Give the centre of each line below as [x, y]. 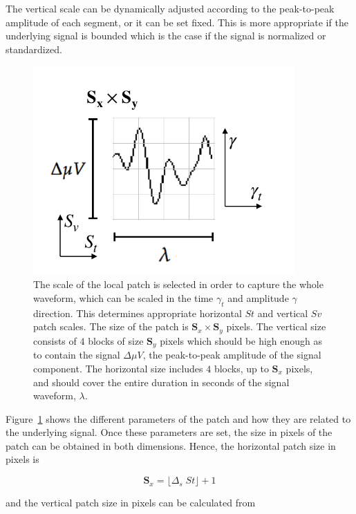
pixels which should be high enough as [241, 340]
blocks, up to [241, 368]
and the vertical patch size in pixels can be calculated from [131, 503]
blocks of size [116, 340]
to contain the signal [77, 355]
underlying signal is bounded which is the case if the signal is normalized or [166, 36]
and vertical [283, 313]
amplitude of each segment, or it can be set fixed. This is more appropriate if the [177, 22]
